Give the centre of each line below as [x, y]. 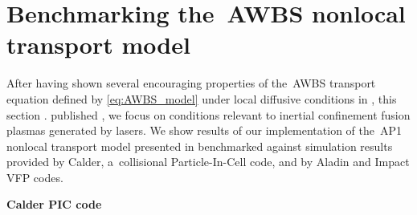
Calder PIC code [54, 204]
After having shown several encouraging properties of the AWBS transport [191, 83]
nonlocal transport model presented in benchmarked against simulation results [200, 146]
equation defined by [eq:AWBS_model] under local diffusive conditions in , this [202, 98]
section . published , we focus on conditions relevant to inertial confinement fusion [208, 114]
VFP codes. [35, 177]
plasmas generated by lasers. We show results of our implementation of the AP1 [204, 130]
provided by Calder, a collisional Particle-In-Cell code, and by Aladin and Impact [208, 162]
